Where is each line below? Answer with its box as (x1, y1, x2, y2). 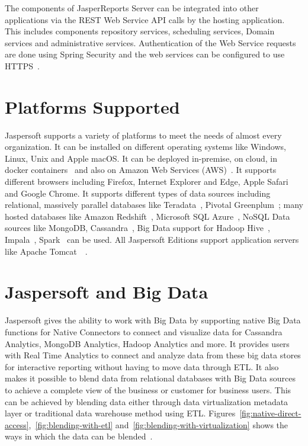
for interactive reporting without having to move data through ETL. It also (5, 360, 279, 373)
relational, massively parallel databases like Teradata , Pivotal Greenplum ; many (5, 198, 303, 211)
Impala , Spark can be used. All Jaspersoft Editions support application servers (5, 233, 299, 246)
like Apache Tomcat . (5, 245, 88, 257)
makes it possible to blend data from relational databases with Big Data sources (5, 372, 296, 384)
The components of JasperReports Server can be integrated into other (5, 2, 259, 14)
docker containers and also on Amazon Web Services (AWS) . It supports (5, 163, 277, 176)
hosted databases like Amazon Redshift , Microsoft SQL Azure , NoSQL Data (5, 210, 290, 222)
